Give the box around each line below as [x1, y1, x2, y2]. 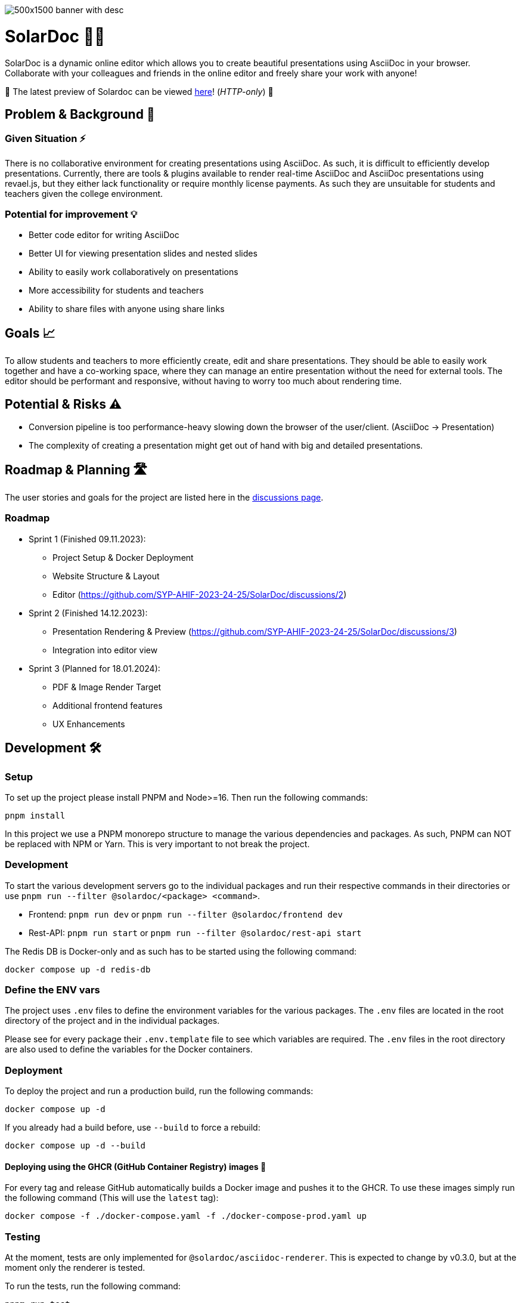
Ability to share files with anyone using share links [29, 304, 225, 314]
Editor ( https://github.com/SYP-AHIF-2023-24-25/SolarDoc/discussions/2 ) [52, 589, 347, 600]
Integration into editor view [52, 644, 158, 655]
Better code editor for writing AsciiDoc [29, 230, 179, 240]
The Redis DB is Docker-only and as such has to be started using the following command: [5, 946, 357, 956]
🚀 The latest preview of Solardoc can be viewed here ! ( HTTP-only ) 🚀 [5, 86, 274, 97]
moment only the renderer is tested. [5, 1262, 145, 1273]
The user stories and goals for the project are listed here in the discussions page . [5, 492, 324, 502]
